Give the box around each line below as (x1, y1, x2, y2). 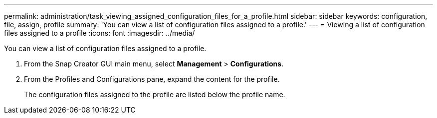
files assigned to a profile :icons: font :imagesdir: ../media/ (4, 29, 195, 37)
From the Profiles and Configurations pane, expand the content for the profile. (24, 75, 280, 83)
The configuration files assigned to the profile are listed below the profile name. (24, 90, 285, 99)
